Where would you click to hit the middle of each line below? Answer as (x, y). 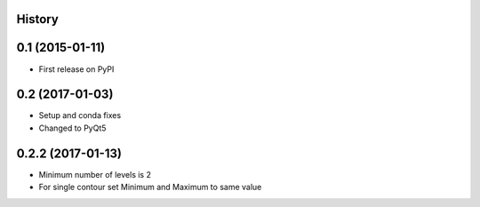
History (38, 19)
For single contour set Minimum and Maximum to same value (150, 187)
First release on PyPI (76, 69)
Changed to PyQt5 (72, 128)
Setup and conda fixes (80, 115)
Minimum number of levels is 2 (95, 174)
